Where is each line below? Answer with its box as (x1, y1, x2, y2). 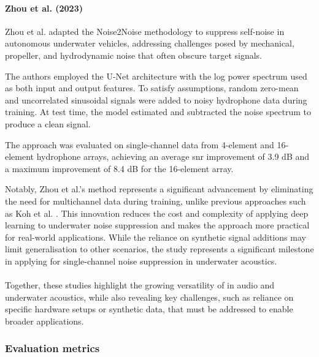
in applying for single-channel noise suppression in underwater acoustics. (5, 254, 277, 267)
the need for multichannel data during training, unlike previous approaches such (5, 194, 306, 207)
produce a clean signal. (5, 117, 91, 130)
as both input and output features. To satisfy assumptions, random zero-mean (5, 81, 299, 94)
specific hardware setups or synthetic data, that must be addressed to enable (5, 303, 293, 315)
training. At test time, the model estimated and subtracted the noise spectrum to (5, 105, 312, 118)
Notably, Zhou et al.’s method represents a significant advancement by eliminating (5, 182, 313, 195)
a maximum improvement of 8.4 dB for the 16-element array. (5, 162, 234, 175)
